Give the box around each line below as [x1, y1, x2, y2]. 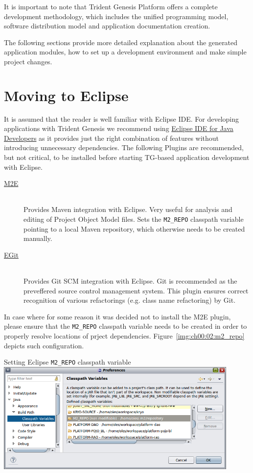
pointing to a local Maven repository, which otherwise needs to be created [23, 223, 245, 234]
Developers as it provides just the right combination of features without [4, 132, 219, 143]
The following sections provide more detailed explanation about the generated [4, 37, 238, 47]
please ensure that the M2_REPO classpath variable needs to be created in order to [4, 321, 247, 331]
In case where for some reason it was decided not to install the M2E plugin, [4, 311, 231, 321]
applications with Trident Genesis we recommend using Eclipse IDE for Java [4, 123, 233, 133]
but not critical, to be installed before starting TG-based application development [4, 152, 250, 162]
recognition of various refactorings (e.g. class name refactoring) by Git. [23, 295, 236, 305]
